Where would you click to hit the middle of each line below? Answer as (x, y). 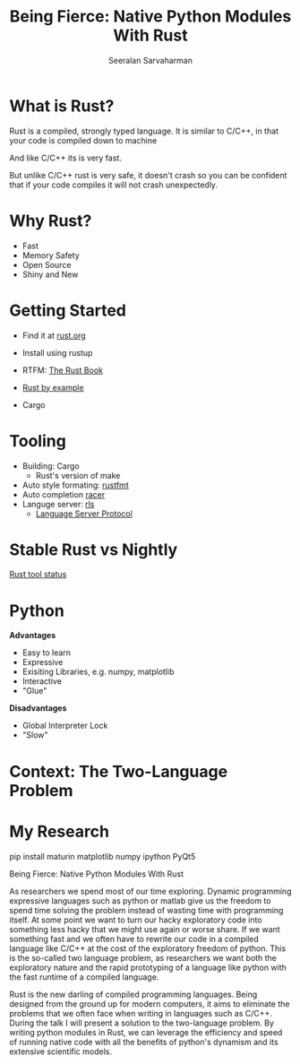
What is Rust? (62, 106)
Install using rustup (57, 352)
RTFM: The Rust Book (62, 370)
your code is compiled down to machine (83, 140)
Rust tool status (38, 575)
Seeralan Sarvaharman (150, 60)
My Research (60, 831)
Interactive (42, 681)
